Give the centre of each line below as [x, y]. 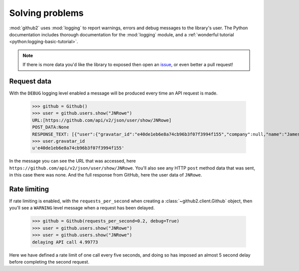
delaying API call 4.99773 [65, 242]
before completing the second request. [49, 262]
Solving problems [47, 13]
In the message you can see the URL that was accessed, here [73, 161]
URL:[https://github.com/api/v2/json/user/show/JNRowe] [102, 120]
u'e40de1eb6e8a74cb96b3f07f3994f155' [78, 148]
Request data [30, 81]
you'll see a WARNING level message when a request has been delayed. [82, 208]
